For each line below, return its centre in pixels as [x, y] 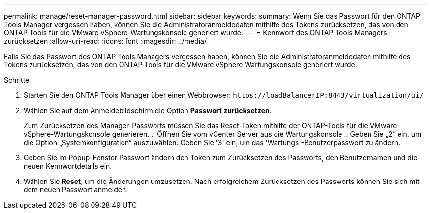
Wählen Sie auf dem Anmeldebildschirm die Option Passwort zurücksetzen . [148, 110]
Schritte [17, 80]
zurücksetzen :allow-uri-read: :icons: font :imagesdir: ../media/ [105, 41]
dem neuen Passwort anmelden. [76, 190]
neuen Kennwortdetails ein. [68, 166]
